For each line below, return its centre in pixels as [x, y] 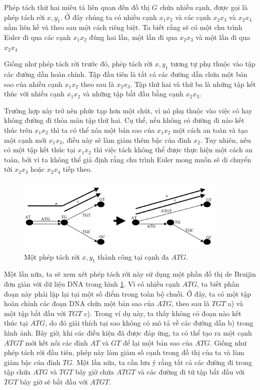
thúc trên [18, 130]
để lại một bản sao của [158, 342]
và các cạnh [193, 17]
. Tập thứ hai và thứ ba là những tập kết [193, 84]
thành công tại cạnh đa [133, 256]
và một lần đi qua [223, 37]
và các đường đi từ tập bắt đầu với [191, 372]
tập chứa [17, 372]
